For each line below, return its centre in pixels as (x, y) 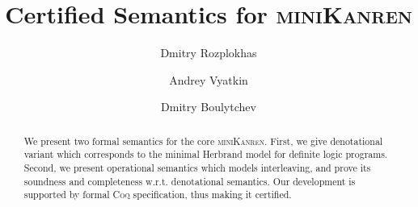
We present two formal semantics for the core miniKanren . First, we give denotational (203, 141)
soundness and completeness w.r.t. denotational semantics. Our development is (190, 181)
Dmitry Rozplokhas (209, 53)
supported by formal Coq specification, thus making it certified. (158, 195)
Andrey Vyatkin (209, 79)
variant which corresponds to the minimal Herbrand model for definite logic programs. (206, 154)
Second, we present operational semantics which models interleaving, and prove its (197, 168)
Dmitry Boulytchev (209, 107)
